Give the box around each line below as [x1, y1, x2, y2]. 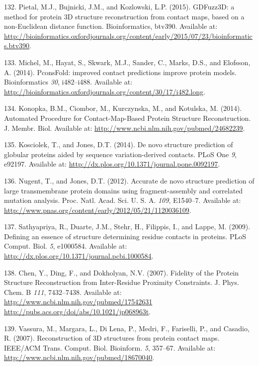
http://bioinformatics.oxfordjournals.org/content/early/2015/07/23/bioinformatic [4, 30, 253, 41]
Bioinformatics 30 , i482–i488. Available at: [4, 77, 133, 87]
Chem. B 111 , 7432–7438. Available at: [4, 286, 122, 297]
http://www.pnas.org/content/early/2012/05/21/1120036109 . [4, 204, 191, 215]
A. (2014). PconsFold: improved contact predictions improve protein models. [4, 67, 237, 77]
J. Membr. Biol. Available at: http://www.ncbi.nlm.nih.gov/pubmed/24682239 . [4, 122, 245, 133]
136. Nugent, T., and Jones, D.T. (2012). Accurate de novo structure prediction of [4, 175, 255, 185]
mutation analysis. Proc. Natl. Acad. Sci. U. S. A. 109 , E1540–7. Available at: [4, 195, 241, 205]
